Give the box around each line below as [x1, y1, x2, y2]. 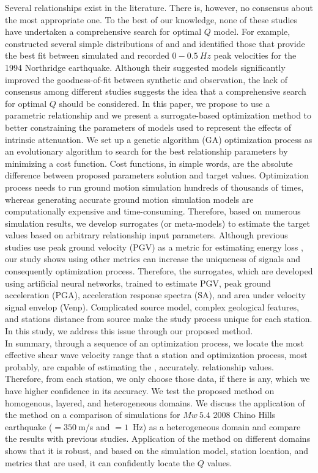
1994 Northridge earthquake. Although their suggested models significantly [5, 61, 286, 73]
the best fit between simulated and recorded [5, 49, 169, 62]
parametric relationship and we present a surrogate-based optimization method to [5, 109, 312, 122]
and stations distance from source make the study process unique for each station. [5, 312, 312, 325]
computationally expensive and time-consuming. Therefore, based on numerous [5, 205, 301, 218]
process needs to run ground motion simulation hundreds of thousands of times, [5, 180, 304, 193]
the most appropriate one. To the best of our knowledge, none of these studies [5, 13, 298, 26]
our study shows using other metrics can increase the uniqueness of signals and [5, 252, 301, 265]
